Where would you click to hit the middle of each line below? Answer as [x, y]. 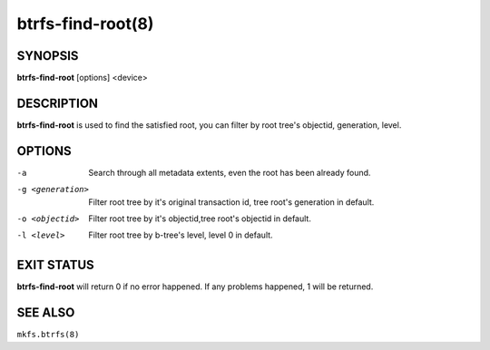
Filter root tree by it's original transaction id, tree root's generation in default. [231, 202]
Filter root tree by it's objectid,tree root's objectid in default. [200, 219]
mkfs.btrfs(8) [48, 335]
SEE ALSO [46, 313]
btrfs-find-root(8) [85, 24]
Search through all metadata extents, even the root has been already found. [230, 172]
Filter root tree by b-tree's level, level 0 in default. [181, 235]
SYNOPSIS [48, 56]
